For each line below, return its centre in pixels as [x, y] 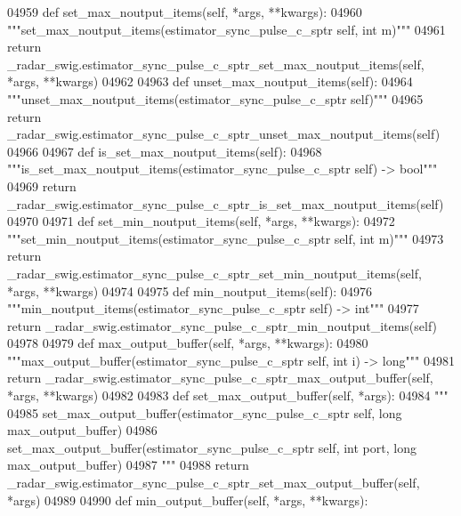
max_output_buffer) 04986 [82, 430]
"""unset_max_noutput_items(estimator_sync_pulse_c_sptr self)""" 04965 [215, 98]
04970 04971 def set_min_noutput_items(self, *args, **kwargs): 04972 [201, 221]
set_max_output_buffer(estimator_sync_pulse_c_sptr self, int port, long [212, 447]
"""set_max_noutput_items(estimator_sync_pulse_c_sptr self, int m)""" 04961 [226, 29]
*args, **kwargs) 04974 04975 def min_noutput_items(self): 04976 [190, 290]
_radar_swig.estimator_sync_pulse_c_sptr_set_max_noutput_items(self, [216, 64]
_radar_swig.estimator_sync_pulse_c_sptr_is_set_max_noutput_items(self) [226, 203]
